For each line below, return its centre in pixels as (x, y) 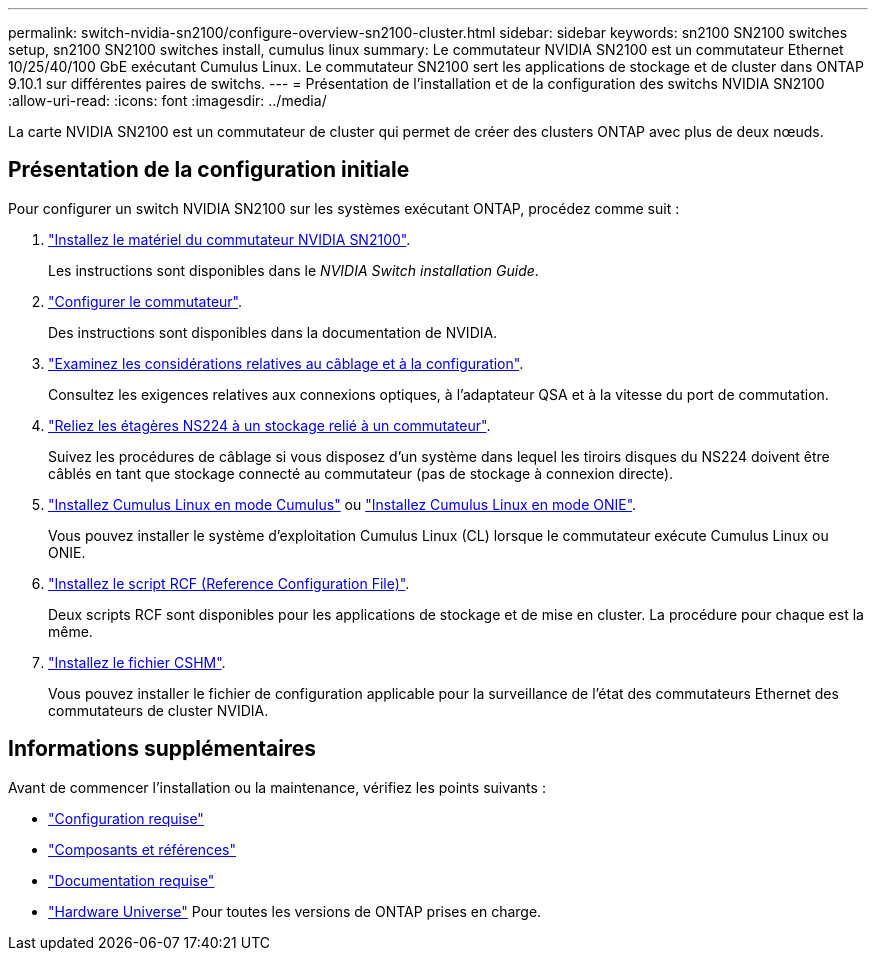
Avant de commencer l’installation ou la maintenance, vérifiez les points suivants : (277, 787)
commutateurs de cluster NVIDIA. (158, 710)
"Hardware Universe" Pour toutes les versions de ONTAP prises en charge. (295, 911)
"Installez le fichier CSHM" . (137, 662)
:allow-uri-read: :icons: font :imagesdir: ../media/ (167, 100)
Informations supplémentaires (162, 749)
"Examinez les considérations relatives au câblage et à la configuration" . (286, 363)
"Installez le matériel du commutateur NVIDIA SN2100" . (229, 239)
